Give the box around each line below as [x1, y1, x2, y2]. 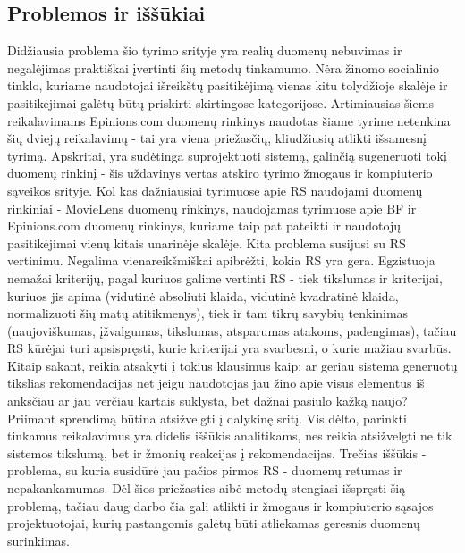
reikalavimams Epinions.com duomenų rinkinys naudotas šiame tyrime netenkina [7, 111, 451, 130]
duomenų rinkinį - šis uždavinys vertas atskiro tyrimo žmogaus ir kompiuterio [7, 163, 433, 182]
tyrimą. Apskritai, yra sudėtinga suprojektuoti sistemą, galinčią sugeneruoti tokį [7, 146, 447, 164]
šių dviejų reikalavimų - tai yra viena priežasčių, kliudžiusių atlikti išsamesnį [7, 129, 427, 147]
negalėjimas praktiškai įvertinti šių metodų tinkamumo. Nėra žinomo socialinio [7, 58, 440, 77]
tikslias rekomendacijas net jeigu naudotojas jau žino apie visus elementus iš [7, 373, 425, 392]
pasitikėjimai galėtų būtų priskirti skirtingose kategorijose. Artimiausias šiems [7, 93, 434, 112]
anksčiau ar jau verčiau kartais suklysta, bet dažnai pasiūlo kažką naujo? [7, 391, 408, 410]
